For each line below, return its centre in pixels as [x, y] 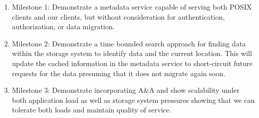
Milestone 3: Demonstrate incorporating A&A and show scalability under [126, 90]
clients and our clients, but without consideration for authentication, [118, 16]
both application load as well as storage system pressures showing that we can [133, 100]
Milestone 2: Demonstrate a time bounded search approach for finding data [129, 43]
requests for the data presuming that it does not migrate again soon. [119, 73]
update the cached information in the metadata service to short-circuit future [132, 63]
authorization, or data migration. [63, 26]
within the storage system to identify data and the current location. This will [132, 53]
